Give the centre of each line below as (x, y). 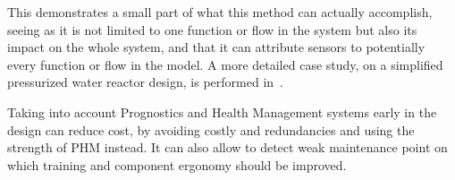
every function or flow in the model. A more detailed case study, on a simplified (225, 64)
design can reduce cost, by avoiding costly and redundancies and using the (211, 129)
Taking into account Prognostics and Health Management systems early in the (222, 111)
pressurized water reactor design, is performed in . (145, 82)
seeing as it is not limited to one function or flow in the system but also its (212, 29)
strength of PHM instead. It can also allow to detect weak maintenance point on (227, 147)
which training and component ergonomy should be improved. (177, 164)
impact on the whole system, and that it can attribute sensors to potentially (216, 47)
